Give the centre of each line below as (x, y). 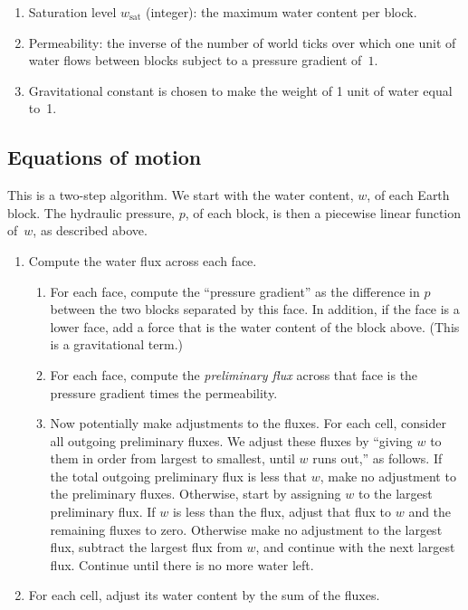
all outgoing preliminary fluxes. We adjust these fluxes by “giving (231, 440)
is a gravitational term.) (116, 344)
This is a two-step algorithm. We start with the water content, (181, 195)
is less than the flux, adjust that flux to (282, 512)
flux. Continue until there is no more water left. (182, 564)
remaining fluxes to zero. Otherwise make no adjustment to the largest (246, 529)
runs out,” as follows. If (377, 458)
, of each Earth (408, 195)
